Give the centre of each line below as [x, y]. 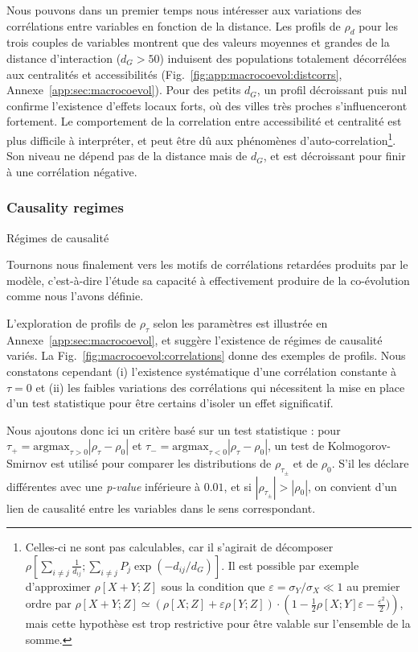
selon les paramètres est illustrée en [240, 322]
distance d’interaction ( [64, 58]
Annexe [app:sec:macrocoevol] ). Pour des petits [124, 90]
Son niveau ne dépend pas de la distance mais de [127, 156]
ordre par [48, 603]
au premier [373, 586]
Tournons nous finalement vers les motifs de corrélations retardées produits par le [207, 264]
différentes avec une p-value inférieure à [104, 486]
